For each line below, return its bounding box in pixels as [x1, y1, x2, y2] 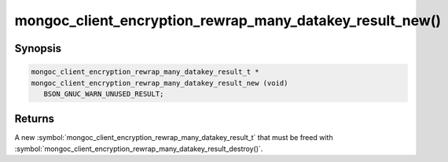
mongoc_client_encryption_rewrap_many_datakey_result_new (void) [31, 79, 288, 87]
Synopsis [14, 42, 62, 55]
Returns [14, 112, 55, 126]
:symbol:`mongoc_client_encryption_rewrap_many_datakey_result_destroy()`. [14, 144, 263, 153]
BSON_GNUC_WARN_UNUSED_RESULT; [43, 89, 164, 98]
